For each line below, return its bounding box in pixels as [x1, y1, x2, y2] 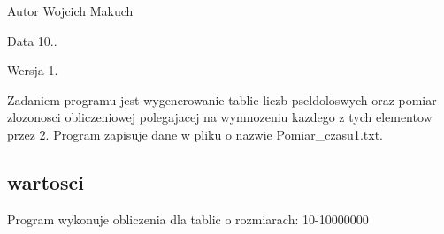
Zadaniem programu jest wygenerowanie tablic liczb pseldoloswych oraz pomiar [7, 90, 437, 109]
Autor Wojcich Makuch [7, 2, 134, 19]
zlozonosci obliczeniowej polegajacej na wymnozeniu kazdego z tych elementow [7, 108, 433, 126]
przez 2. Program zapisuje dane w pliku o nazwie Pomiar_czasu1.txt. [7, 125, 383, 143]
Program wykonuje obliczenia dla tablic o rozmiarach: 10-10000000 [7, 209, 369, 228]
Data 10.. [7, 31, 57, 49]
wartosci [7, 168, 84, 195]
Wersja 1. [7, 61, 58, 79]
